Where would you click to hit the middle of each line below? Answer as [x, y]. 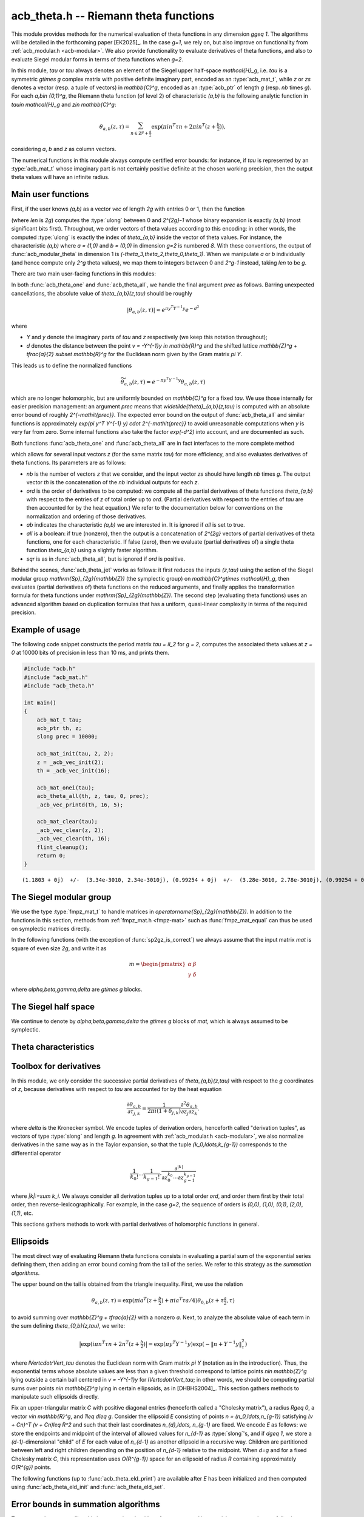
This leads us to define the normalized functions [72, 365]
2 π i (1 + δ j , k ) [164, 1112]
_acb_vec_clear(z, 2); [70, 830]
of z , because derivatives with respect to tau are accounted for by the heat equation [116, 1089]
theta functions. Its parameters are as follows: [69, 463]
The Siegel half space [53, 1006]
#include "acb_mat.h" [56, 677]
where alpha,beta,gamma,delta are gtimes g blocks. [77, 989]
